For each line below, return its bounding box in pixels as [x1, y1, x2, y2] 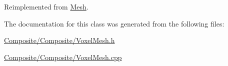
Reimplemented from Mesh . [4, 1, 88, 11]
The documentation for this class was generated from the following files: [4, 18, 224, 28]
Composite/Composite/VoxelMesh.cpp [4, 51, 122, 62]
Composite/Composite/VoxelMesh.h [4, 35, 115, 45]
